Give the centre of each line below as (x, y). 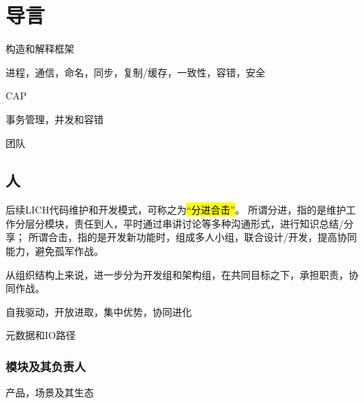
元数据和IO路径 (41, 335)
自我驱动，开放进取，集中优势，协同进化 (99, 311)
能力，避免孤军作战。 (55, 251)
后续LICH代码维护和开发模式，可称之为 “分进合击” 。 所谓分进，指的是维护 (176, 210)
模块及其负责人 (46, 366)
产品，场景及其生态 (50, 392)
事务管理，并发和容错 (55, 119)
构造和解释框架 (40, 49)
